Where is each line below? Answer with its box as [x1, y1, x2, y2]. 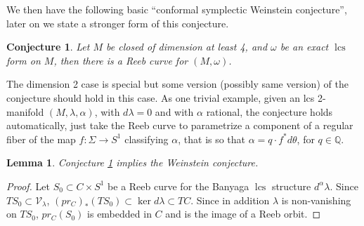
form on [6, 53, 41, 67]
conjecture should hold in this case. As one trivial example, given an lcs [6, 90, 315, 105]
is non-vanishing [281, 192, 351, 207]
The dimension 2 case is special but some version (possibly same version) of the [6, 77, 349, 91]
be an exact [280, 39, 329, 54]
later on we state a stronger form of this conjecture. [6, 15, 229, 30]
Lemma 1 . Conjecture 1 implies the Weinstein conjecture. [6, 155, 259, 170]
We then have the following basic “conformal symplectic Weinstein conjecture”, [6, 2, 347, 16]
